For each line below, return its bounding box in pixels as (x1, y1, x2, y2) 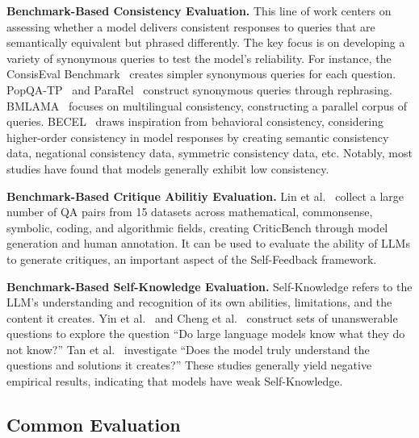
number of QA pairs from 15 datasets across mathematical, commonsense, (6, 203, 373, 220)
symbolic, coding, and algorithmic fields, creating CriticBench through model (6, 219, 388, 236)
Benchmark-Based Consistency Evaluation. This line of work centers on (6, 2, 392, 19)
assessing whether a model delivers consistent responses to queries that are (6, 18, 375, 35)
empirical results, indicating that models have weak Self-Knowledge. (6, 373, 343, 390)
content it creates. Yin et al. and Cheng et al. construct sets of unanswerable (6, 309, 398, 326)
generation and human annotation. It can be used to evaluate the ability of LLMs (6, 235, 410, 252)
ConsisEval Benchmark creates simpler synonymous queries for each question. (6, 65, 396, 82)
